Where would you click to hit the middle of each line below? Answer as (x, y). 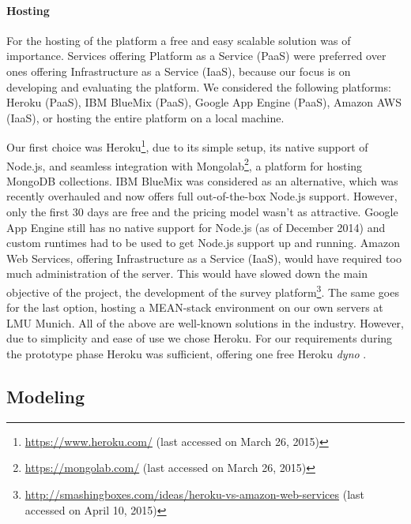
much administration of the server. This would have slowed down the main (187, 273)
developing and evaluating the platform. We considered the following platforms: (199, 86)
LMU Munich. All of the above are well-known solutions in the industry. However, (205, 322)
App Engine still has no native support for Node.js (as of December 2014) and (196, 227)
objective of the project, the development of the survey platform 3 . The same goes (203, 291)
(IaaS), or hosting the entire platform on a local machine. (145, 117)
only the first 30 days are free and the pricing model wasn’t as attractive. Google (202, 212)
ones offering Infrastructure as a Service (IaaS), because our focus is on (179, 71)
